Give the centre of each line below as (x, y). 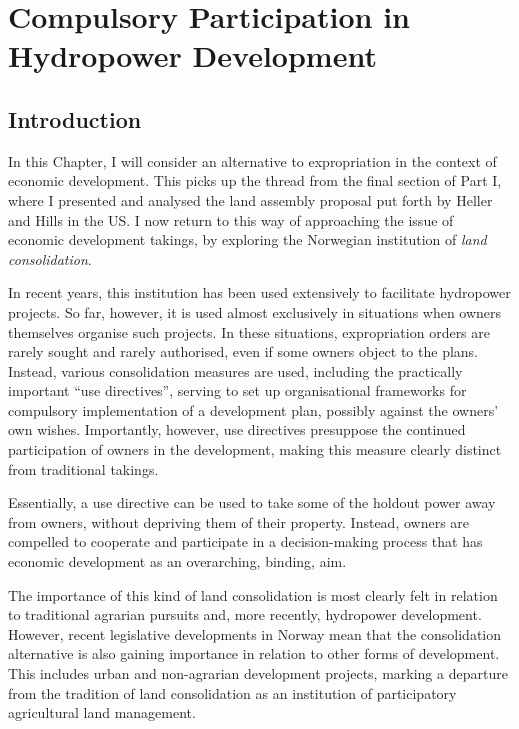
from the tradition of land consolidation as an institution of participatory (232, 692)
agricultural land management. (102, 712)
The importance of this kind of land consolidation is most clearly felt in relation (253, 594)
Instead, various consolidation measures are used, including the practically (235, 370)
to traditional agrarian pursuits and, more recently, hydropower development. (245, 614)
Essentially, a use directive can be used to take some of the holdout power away (252, 502)
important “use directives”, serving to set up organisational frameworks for (237, 390)
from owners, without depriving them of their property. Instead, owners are (239, 521)
